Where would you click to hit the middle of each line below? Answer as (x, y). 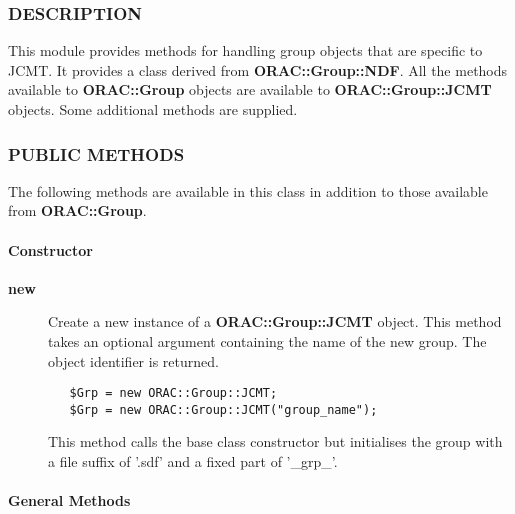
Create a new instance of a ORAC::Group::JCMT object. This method (275, 321)
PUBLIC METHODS (96, 153)
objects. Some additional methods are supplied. (153, 109)
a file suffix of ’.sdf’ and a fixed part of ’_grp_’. (193, 461)
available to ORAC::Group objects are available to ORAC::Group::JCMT (250, 89)
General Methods (69, 500)
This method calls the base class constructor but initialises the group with (275, 441)
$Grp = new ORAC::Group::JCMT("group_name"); (223, 409)
